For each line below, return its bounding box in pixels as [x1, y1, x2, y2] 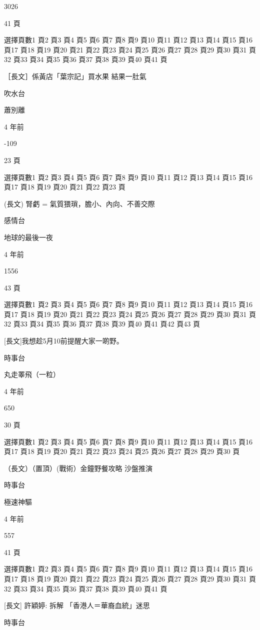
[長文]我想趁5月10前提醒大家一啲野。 [4, 335, 123, 346]
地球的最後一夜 [4, 231, 53, 242]
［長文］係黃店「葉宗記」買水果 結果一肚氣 [4, 70, 146, 81]
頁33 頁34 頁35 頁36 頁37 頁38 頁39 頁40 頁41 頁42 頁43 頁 [13, 318, 200, 329]
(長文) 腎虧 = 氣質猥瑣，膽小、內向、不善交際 [4, 198, 155, 208]
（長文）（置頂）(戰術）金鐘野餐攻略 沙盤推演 [4, 462, 153, 473]
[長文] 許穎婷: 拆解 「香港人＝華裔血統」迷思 [4, 600, 150, 610]
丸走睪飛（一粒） [4, 369, 60, 379]
